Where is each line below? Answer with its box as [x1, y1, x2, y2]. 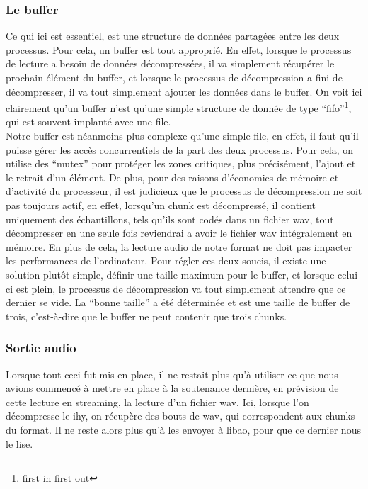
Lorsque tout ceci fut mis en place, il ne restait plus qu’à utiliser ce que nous [6, 366, 338, 381]
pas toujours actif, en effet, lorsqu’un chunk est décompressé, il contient [6, 198, 316, 212]
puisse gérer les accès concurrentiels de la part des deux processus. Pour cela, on [6, 142, 354, 157]
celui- [338, 266, 361, 281]
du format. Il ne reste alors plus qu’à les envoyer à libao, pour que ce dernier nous [6, 422, 361, 437]
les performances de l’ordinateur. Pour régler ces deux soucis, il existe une [6, 253, 326, 268]
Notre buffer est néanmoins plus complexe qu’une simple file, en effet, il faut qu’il [6, 128, 359, 143]
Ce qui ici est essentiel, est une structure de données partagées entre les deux [6, 28, 340, 43]
